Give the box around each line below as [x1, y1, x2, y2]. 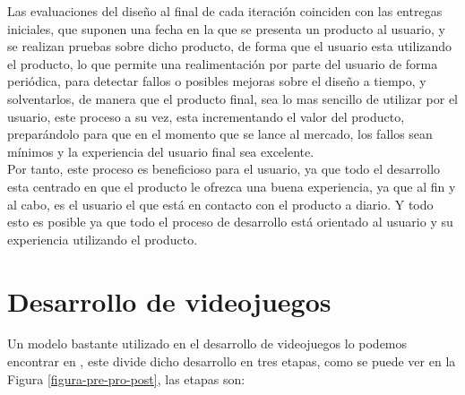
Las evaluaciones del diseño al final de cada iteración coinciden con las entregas [7, 2, 443, 20]
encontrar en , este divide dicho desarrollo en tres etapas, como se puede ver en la [7, 352, 456, 371]
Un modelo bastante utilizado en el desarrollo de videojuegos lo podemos [7, 334, 408, 353]
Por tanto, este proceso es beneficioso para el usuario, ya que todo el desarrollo [7, 159, 441, 178]
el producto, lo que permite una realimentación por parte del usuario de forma [7, 54, 438, 73]
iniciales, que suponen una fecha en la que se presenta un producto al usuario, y [7, 19, 445, 38]
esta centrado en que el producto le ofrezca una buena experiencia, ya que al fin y [7, 176, 456, 195]
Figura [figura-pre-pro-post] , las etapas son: [7, 369, 245, 388]
